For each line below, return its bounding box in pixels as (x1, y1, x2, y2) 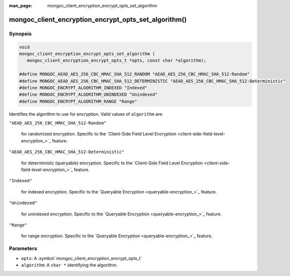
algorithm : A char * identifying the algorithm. (21, 262, 118, 268)
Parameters (9, 245, 37, 252)
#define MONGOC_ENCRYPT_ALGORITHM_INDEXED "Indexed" (19, 85, 148, 90)
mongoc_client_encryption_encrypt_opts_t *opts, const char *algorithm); (27, 58, 206, 63)
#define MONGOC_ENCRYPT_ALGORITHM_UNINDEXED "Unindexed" (19, 92, 158, 97)
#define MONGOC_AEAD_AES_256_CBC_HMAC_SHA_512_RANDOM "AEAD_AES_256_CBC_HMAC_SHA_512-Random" (19, 71, 250, 77)
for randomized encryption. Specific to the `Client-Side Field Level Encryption (21, 131, 177, 137)
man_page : (9, 3, 33, 8)
